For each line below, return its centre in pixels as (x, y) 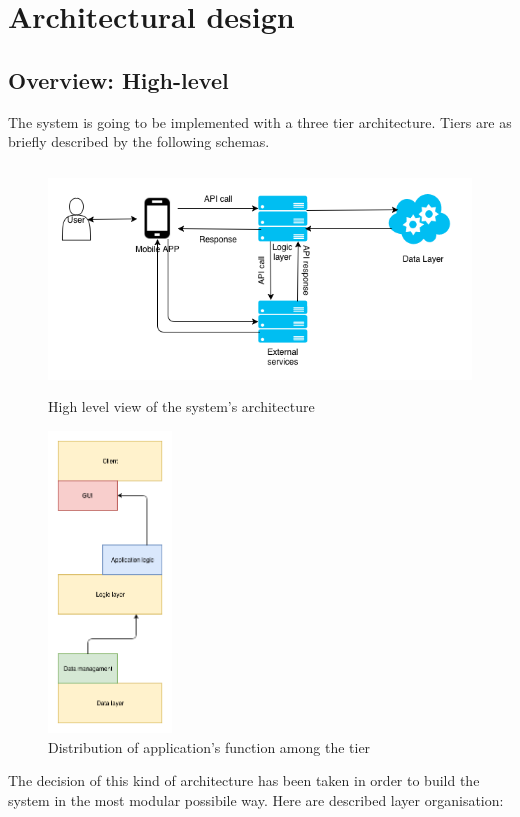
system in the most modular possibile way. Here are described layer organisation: (256, 799)
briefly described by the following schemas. (139, 141)
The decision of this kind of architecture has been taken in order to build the (244, 780)
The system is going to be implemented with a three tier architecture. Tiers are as (260, 121)
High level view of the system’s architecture (181, 406)
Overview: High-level (118, 79)
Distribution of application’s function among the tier (209, 746)
